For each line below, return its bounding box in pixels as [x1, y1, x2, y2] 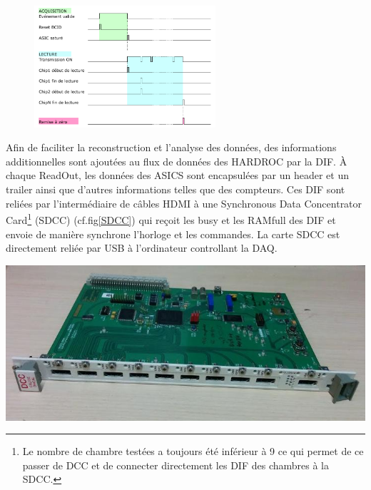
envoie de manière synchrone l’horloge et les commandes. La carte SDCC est [6, 226, 340, 241]
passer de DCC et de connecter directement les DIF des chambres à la [22, 457, 329, 472]
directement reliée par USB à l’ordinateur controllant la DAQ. [6, 240, 278, 255]
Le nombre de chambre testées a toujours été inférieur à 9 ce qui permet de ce [22, 444, 364, 459]
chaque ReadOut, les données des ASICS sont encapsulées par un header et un [6, 168, 349, 183]
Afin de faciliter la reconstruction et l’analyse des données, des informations [6, 140, 337, 155]
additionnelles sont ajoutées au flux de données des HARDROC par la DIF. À [6, 153, 347, 168]
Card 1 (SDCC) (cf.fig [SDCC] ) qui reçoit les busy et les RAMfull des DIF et [6, 210, 336, 227]
